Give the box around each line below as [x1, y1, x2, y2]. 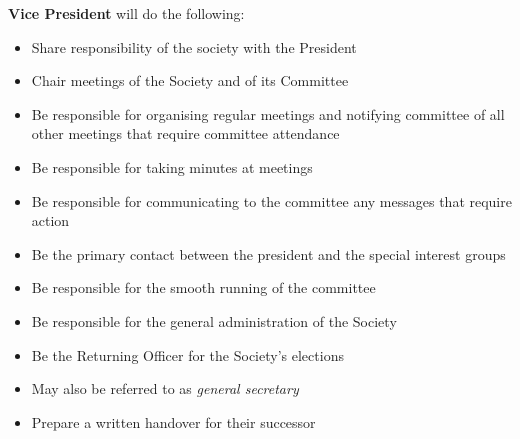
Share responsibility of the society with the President [31, 36, 357, 57]
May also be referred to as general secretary [31, 378, 299, 399]
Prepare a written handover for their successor [31, 411, 316, 432]
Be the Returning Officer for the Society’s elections [31, 344, 344, 365]
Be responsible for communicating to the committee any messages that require [31, 190, 512, 211]
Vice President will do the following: [8, 3, 245, 23]
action [31, 210, 70, 231]
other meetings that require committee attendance [31, 123, 340, 144]
